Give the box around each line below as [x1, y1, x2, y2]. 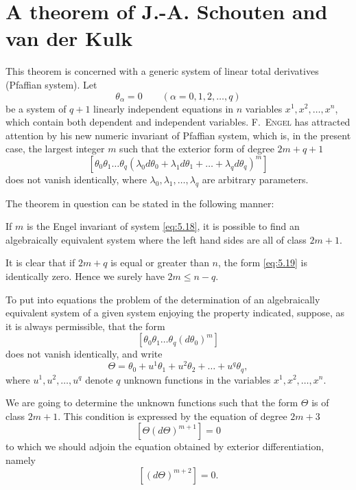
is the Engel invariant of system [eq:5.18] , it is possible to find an [26, 219, 300, 233]
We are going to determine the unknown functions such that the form [5, 395, 298, 410]
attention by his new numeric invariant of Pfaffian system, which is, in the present [5, 128, 351, 142]
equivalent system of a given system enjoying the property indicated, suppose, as [5, 305, 345, 320]
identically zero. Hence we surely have [5, 269, 165, 283]
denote [85, 372, 113, 386]
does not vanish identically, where [5, 172, 147, 186]
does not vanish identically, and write [5, 347, 163, 361]
